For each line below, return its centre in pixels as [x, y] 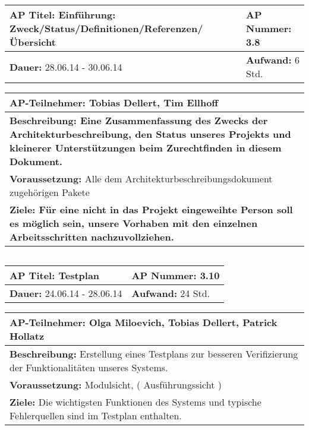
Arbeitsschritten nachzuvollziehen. [92, 237]
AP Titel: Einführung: [63, 15]
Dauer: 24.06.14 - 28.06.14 [66, 293]
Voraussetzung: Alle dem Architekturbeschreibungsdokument [141, 178]
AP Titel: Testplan [55, 275]
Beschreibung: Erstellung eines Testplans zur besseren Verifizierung [154, 354]
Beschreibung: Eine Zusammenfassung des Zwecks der [139, 120]
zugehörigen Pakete [50, 192]
